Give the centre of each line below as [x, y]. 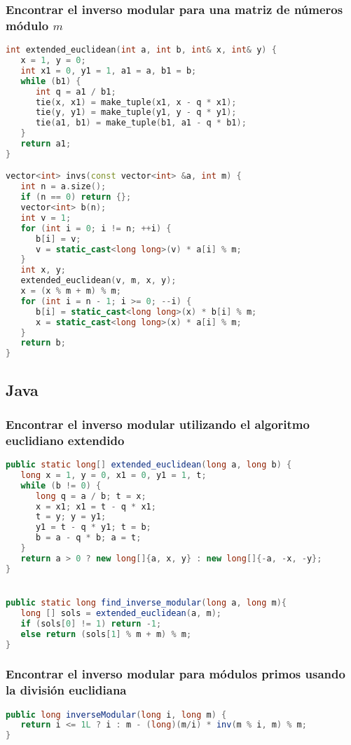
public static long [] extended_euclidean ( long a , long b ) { [149, 465]
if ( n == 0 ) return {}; [76, 197]
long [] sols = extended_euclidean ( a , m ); [121, 613]
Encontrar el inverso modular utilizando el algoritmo [158, 424]
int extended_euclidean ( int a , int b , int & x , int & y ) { [141, 50]
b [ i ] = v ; [58, 239]
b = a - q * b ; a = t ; [88, 538]
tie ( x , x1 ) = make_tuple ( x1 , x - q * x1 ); [136, 102]
